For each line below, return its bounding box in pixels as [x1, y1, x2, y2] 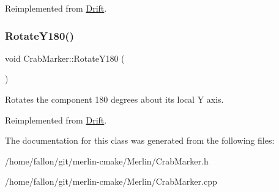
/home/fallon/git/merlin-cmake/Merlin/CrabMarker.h [5, 154, 209, 167]
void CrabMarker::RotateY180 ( [5, 51, 125, 64]
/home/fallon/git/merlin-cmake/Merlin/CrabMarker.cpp [5, 175, 217, 188]
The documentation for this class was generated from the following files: [5, 134, 275, 147]
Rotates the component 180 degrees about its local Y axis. [5, 93, 224, 105]
